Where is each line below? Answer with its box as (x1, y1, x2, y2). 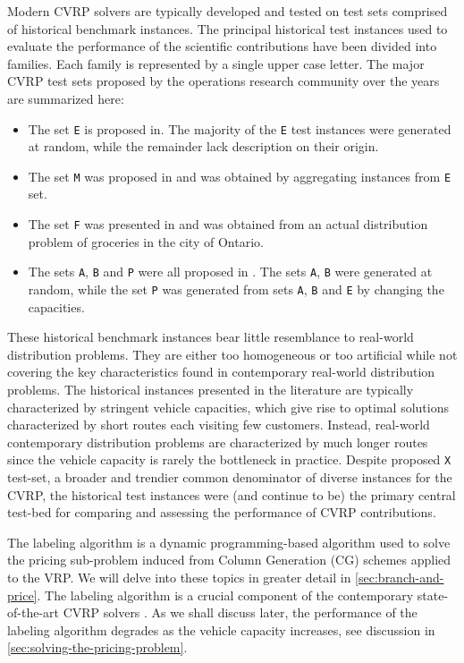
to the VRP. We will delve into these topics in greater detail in (7, 568, 351, 586)
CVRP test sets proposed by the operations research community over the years (7, 72, 440, 90)
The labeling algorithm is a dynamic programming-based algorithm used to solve (7, 532, 451, 551)
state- (417, 585, 449, 604)
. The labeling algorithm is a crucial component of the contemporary (37, 585, 414, 604)
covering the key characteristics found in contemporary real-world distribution (7, 362, 435, 381)
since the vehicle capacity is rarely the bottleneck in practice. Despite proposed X (7, 450, 451, 469)
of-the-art (7, 603, 59, 622)
